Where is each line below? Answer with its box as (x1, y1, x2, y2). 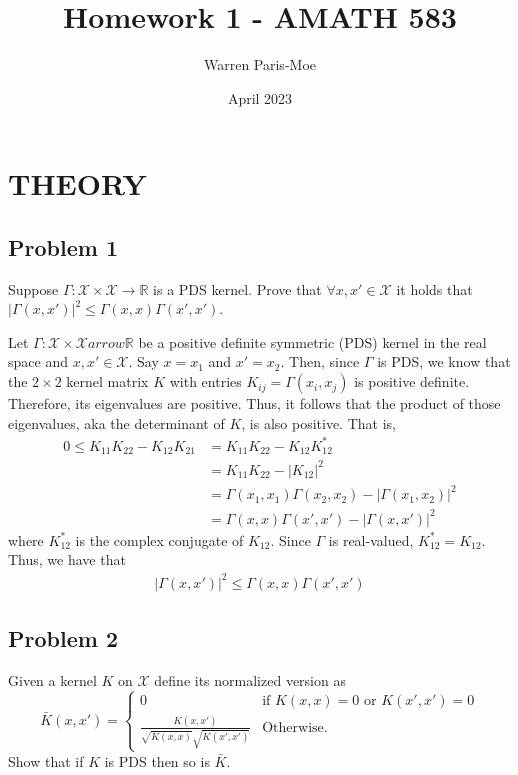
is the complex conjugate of (75, 529, 244, 550)
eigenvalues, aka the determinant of (8, 412, 225, 433)
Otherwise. (262, 720, 328, 735)
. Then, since (280, 351, 360, 372)
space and (8, 351, 68, 372)
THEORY (8, 163, 147, 204)
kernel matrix (66, 371, 149, 392)
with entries (169, 371, 242, 392)
